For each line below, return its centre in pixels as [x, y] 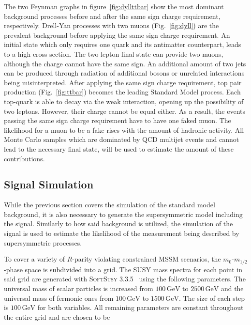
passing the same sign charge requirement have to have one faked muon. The [118, 120]
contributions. [24, 158]
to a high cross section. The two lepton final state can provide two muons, [114, 54]
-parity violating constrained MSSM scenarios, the [147, 259]
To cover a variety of [35, 259]
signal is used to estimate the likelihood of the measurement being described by [122, 233]
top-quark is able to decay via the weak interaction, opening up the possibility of [124, 101]
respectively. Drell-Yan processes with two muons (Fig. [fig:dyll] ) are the [111, 25]
